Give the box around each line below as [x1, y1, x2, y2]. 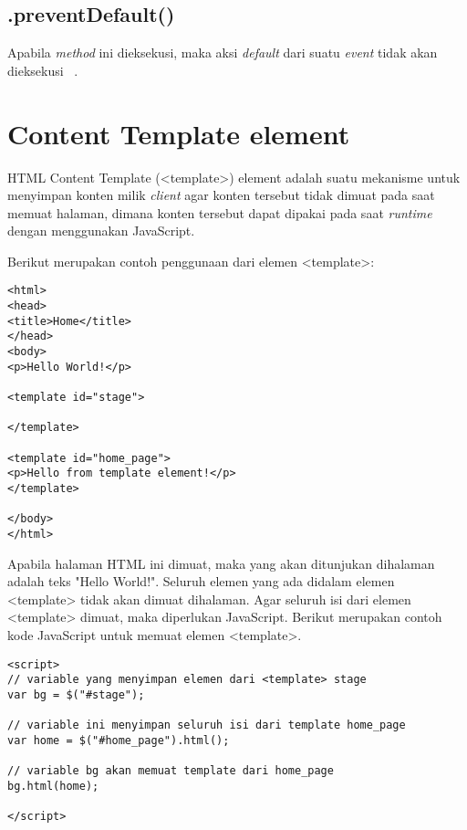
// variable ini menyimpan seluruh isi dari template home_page [7, 719, 406, 732]
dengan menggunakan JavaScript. [7, 221, 195, 240]
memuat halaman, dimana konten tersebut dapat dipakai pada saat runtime [7, 203, 432, 222]
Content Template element [7, 114, 350, 152]
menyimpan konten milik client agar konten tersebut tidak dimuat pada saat [7, 185, 435, 205]
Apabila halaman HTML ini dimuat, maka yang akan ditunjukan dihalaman [7, 553, 435, 573]
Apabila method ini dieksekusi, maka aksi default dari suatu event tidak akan [7, 43, 438, 62]
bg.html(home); [7, 779, 99, 793]
